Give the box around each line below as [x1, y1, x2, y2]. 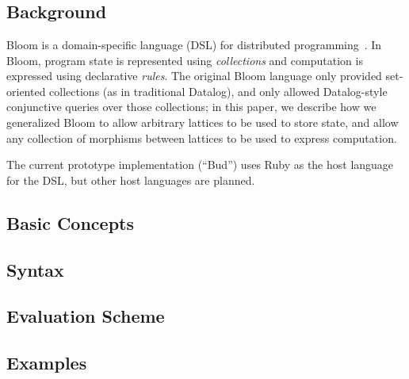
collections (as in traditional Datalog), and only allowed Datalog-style [49, 82, 388, 99]
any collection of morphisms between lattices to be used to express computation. [6, 129, 397, 146]
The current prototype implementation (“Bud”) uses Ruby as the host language [6, 156, 394, 173]
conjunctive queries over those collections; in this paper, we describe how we [6, 98, 377, 115]
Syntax [6, 257, 64, 281]
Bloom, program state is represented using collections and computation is [6, 52, 363, 68]
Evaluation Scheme [6, 304, 165, 328]
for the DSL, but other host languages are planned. [6, 171, 255, 188]
